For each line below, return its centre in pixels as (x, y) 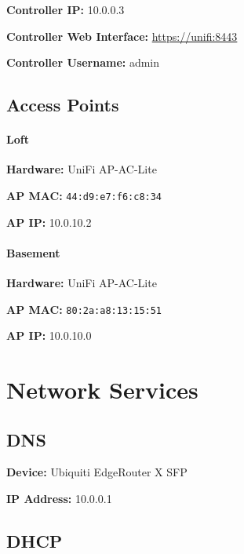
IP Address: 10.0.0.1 (59, 499)
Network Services (102, 390)
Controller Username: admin (83, 62)
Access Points (63, 105)
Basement (33, 252)
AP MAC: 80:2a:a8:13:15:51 (84, 309)
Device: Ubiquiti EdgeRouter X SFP (97, 472)
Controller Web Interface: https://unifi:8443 (122, 36)
